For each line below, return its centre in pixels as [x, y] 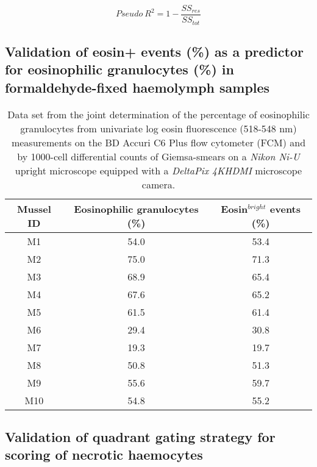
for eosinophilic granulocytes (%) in [119, 69]
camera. [158, 184]
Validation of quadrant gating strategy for [140, 436]
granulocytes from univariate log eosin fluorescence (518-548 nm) [158, 128]
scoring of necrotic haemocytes [104, 455]
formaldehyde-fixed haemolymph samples [137, 87]
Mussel [34, 209]
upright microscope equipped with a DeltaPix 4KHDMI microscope [158, 170]
